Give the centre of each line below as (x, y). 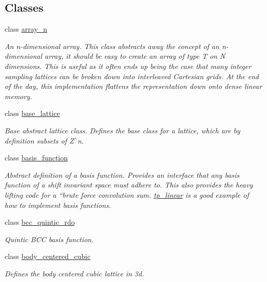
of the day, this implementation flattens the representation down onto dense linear (133, 86)
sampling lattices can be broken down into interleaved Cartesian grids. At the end (132, 76)
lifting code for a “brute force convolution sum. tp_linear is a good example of (127, 194)
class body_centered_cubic (48, 256)
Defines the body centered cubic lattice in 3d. (74, 273)
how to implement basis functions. (58, 205)
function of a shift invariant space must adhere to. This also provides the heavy (129, 185)
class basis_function (36, 158)
